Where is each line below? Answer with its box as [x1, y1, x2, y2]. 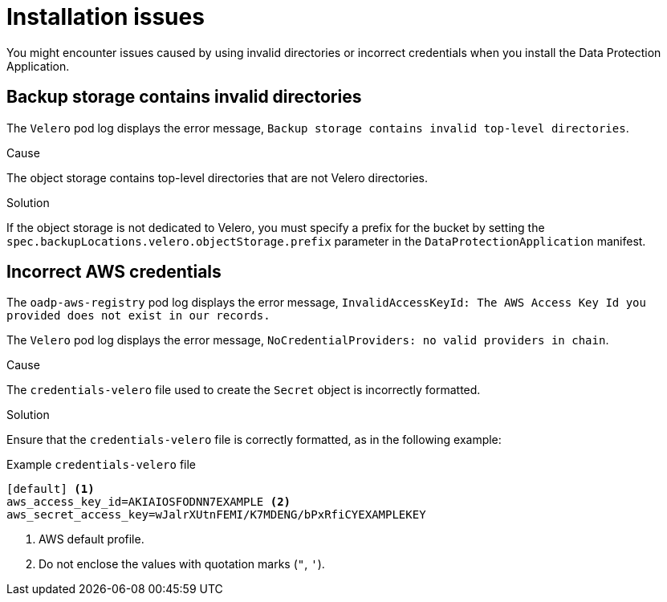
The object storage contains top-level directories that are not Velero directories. [6, 170, 428, 185]
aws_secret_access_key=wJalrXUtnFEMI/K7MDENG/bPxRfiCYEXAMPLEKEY [6, 508, 426, 522]
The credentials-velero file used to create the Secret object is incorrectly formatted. [6, 383, 481, 397]
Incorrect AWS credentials [6, 262, 222, 283]
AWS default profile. [39, 532, 144, 547]
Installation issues [6, 3, 205, 31]
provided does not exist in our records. [6, 309, 270, 323]
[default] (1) [6, 482, 95, 496]
